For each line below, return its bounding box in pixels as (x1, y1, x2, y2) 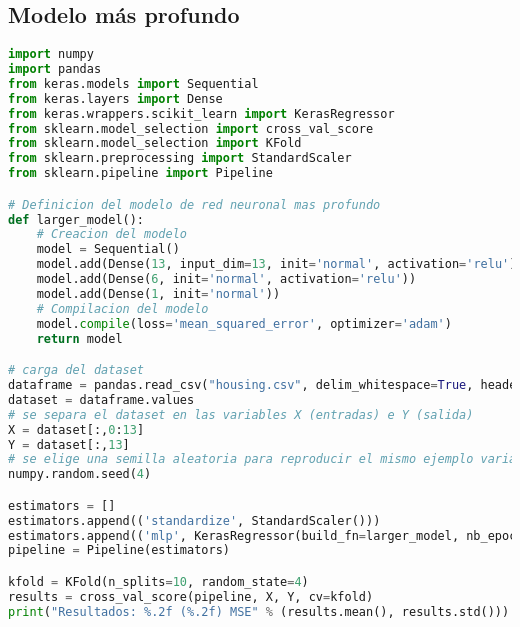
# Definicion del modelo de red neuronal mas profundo (8, 197, 381, 212)
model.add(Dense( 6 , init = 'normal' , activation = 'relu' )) (36, 272, 417, 287)
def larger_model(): (8, 212, 145, 227)
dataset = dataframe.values (8, 392, 195, 407)
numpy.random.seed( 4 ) (8, 467, 152, 482)
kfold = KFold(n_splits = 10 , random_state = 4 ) (8, 574, 309, 589)
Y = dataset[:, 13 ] (8, 437, 130, 452)
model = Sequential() (36, 242, 180, 257)
